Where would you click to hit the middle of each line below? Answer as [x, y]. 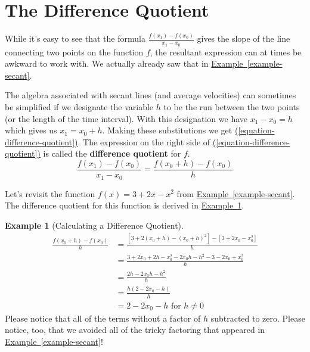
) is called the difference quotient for [109, 153]
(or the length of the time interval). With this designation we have [126, 118]
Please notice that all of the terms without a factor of [103, 318]
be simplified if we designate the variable [79, 107]
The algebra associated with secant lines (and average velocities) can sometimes [151, 95]
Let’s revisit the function [50, 193]
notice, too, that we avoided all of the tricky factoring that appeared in [135, 330]
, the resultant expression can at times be [226, 52]
